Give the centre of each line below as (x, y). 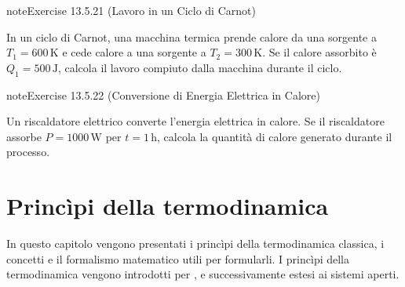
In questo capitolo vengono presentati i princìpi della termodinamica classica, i (195, 243)
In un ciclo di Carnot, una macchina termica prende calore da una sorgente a (192, 36)
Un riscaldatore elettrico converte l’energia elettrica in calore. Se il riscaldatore (195, 121)
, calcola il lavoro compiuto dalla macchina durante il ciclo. (200, 67)
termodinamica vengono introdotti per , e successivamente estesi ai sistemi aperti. (203, 274)
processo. (28, 152)
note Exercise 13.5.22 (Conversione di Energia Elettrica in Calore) (163, 94)
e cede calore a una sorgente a (134, 52)
